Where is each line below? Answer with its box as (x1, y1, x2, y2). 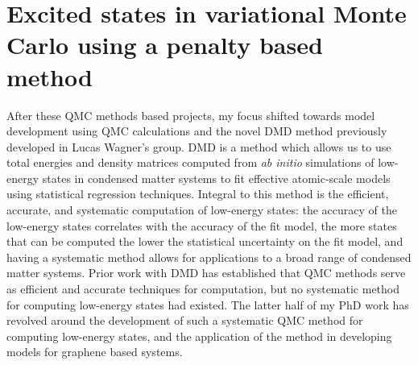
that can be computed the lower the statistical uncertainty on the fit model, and (6, 233, 404, 250)
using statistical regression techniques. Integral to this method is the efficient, (6, 185, 389, 202)
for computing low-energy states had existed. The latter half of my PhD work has (6, 296, 409, 313)
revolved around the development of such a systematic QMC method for (6, 312, 363, 329)
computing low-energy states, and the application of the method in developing (6, 327, 392, 344)
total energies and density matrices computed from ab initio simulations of (6, 154, 375, 171)
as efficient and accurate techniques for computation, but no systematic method (6, 280, 400, 297)
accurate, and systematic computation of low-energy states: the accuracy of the (6, 201, 397, 218)
